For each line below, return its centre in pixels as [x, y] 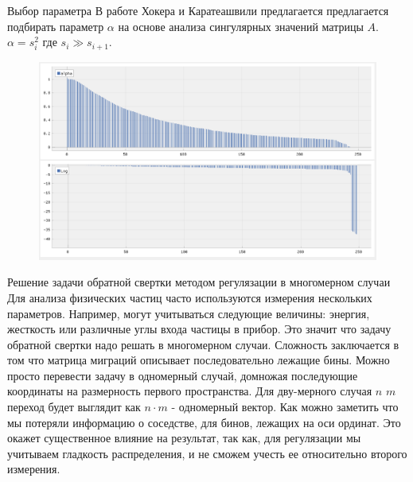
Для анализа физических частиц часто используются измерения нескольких [190, 297]
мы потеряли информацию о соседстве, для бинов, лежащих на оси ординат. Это [204, 422]
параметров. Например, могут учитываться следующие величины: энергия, [189, 313]
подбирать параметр [56, 26]
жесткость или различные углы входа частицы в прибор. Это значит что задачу [199, 329]
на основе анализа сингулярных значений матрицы [241, 26]
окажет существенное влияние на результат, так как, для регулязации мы [184, 438]
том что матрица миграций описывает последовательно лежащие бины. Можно [199, 360]
